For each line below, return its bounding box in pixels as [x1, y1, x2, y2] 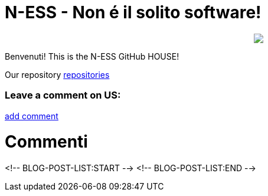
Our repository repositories [5, 69, 110, 80]
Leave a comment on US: [5, 89, 121, 102]
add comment [5, 110, 58, 121]
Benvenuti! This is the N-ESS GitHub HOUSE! [5, 51, 179, 61]
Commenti [5, 132, 88, 152]
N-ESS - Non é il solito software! [5, 2, 262, 22]
